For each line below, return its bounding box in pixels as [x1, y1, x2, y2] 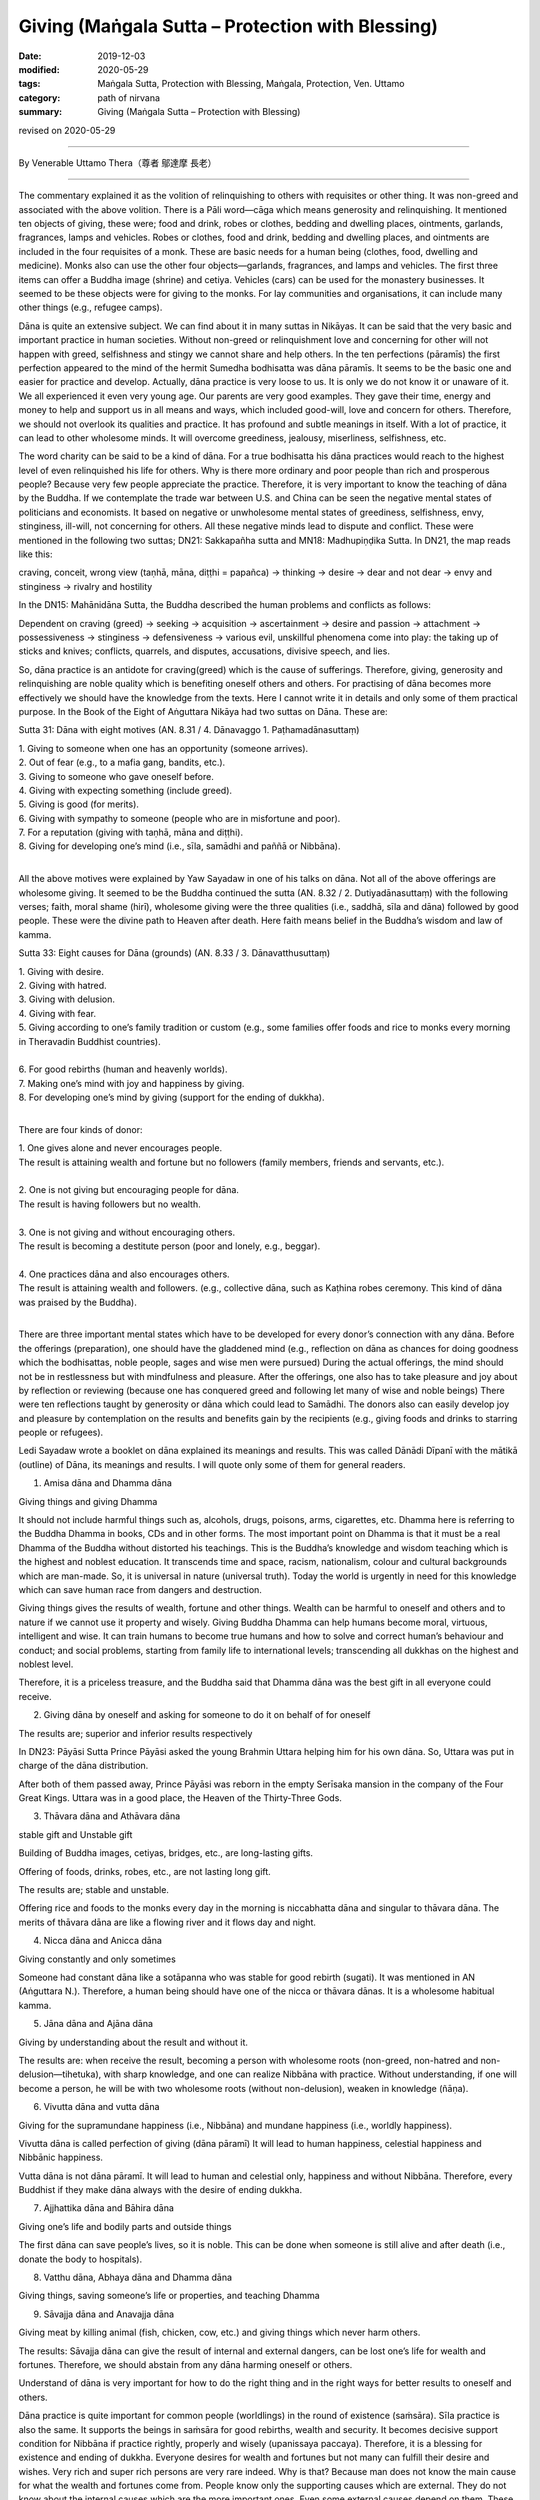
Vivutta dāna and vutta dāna [43, 2101, 160, 2113]
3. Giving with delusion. [18, 993, 115, 1005]
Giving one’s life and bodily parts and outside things [18, 2220, 232, 2232]
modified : [18, 63, 60, 75]
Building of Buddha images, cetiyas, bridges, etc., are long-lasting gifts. [18, 1847, 314, 1859]
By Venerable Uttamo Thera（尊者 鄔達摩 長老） [18, 156, 217, 169]
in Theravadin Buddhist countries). [18, 1035, 162, 1047]
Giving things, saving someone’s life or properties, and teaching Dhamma [18, 2290, 320, 2302]
